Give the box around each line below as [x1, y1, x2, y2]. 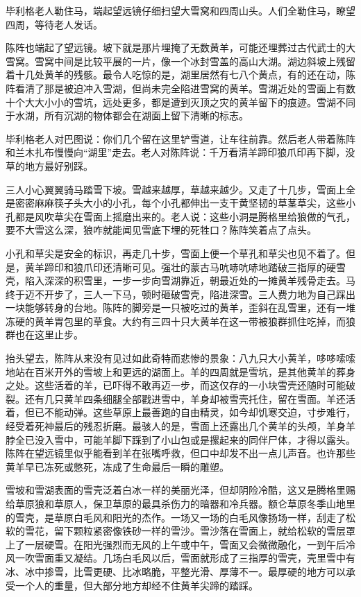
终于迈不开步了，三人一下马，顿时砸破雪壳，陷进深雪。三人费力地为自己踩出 [6, 286, 355, 301]
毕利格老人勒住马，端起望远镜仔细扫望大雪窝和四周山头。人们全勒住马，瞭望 [6, 3, 355, 17]
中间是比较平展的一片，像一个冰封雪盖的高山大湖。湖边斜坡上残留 [53, 53, 355, 68]
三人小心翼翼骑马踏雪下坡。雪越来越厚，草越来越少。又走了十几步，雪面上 [6, 182, 346, 196]
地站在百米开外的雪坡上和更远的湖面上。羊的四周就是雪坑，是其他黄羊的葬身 [6, 364, 355, 379]
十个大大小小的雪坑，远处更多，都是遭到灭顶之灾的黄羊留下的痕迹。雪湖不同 [6, 94, 355, 109]
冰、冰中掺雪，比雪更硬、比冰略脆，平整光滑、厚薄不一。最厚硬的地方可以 [6, 564, 346, 578]
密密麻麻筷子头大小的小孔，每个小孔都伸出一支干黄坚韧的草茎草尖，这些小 [15, 196, 355, 210]
